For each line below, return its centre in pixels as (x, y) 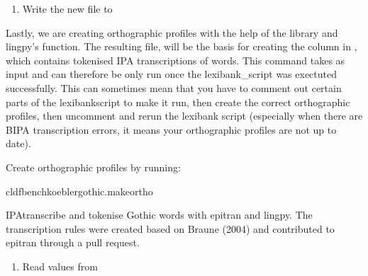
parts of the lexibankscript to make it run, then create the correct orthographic (178, 102)
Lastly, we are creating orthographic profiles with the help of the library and (172, 32)
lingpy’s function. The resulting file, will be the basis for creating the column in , (182, 46)
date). (18, 143)
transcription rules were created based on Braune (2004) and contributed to (170, 228)
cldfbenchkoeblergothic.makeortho (79, 191)
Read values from (60, 266)
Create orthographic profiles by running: (93, 167)
